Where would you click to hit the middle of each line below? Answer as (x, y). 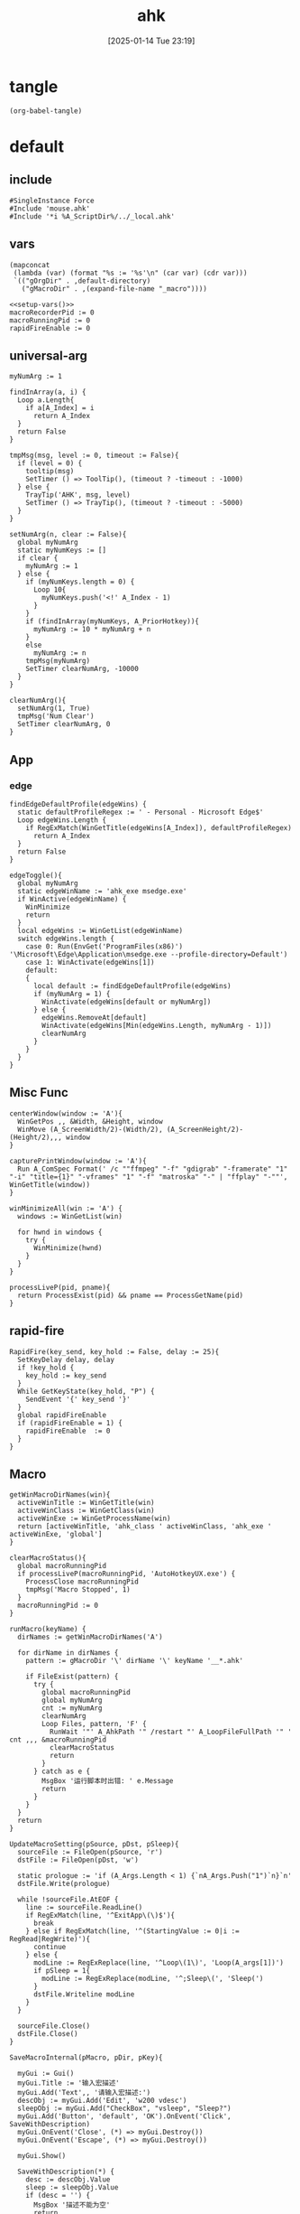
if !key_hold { (46, 1368)
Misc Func (39, 1093)
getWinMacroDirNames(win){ (60, 1495)
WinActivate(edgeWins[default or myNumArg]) (127, 1002)
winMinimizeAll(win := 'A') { (66, 1208)
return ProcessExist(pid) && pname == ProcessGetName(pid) (131, 1295)
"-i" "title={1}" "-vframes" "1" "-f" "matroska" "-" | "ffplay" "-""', (149, 1177)
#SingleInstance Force (52, 201)
